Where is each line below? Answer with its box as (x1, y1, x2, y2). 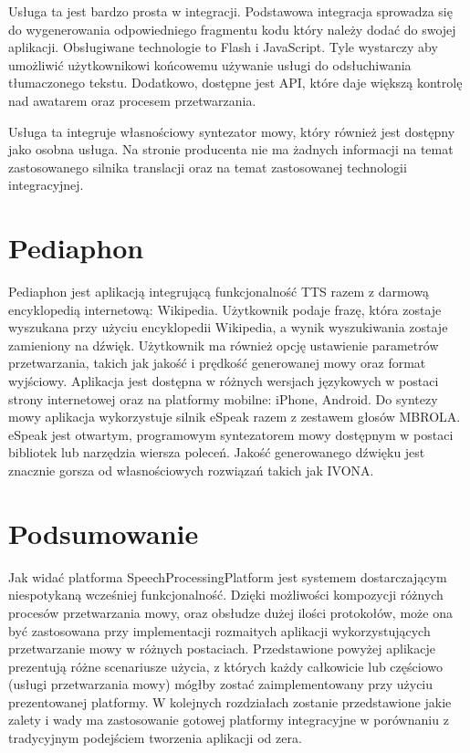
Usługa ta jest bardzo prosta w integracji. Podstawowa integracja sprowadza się (8, 2, 453, 20)
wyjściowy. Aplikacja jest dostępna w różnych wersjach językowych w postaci (8, 371, 439, 391)
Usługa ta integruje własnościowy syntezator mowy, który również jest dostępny (8, 121, 455, 141)
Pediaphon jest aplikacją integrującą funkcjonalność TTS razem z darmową (8, 282, 429, 301)
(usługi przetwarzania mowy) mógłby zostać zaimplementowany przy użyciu (8, 675, 433, 694)
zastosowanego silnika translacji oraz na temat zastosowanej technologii (8, 157, 407, 176)
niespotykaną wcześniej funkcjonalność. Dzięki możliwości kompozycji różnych (8, 585, 444, 604)
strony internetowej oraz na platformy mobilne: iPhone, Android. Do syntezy (8, 389, 438, 408)
